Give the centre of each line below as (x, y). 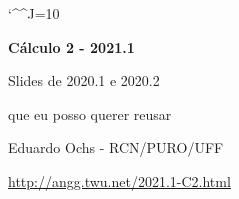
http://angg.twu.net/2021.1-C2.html (119, 180)
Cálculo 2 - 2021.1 (71, 46)
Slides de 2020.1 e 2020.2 (84, 80)
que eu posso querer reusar (90, 113)
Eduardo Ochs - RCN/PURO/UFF (116, 147)
